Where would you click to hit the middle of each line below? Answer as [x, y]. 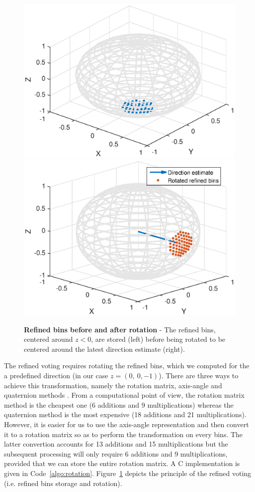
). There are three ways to [199, 375]
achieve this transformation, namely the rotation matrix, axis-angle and [113, 385]
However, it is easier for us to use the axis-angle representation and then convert [127, 424]
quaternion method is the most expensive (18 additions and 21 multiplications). [125, 414]
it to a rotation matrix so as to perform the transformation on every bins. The [124, 434]
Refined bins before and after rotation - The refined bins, [120, 329]
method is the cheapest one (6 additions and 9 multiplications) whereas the [119, 404]
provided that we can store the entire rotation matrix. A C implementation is [122, 463]
